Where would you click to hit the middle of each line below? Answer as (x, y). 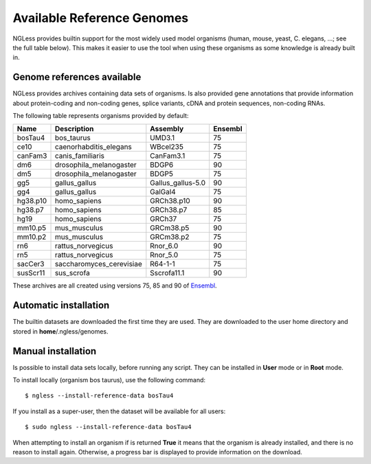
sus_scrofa (72, 273)
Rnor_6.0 (164, 246)
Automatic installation (61, 305)
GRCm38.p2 (170, 237)
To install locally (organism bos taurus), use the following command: (109, 380)
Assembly (167, 129)
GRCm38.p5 (170, 228)
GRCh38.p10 (170, 201)
